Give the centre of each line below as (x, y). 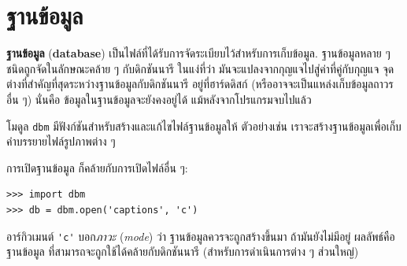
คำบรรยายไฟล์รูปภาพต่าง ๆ (61, 141)
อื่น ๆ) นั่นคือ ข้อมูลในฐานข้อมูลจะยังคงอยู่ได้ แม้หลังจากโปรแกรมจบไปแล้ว (159, 99)
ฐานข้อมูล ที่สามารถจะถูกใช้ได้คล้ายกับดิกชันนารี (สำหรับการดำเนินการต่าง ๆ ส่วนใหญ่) (183, 251)
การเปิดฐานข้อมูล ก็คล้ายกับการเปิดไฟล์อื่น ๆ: (97, 167)
